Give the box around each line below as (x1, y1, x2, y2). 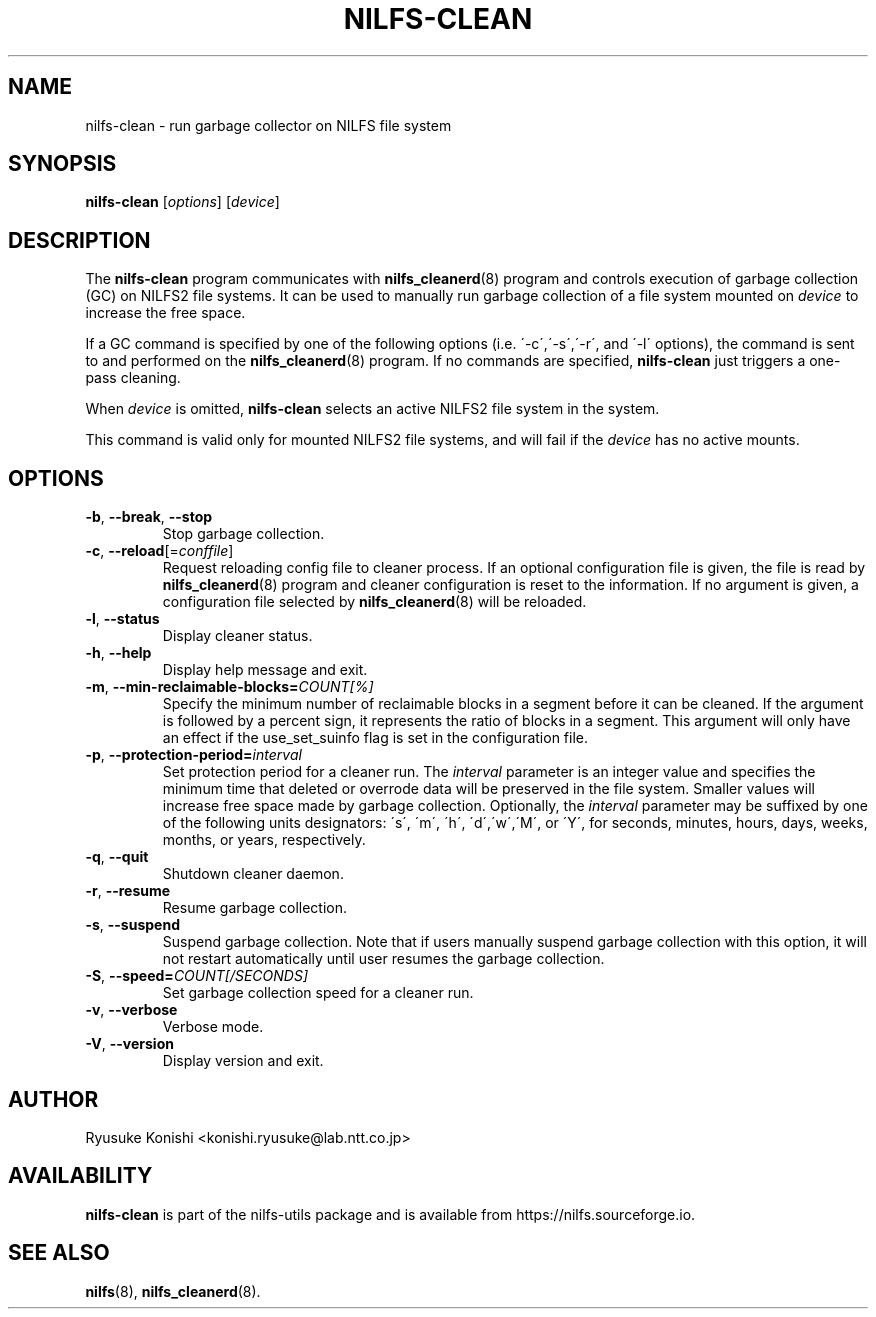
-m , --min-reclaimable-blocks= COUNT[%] (85, 678, 374, 696)
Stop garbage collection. (162, 525, 325, 543)
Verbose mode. (162, 1018, 264, 1036)
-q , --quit (85, 848, 149, 866)
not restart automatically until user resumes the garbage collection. (162, 950, 605, 968)
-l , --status (85, 610, 160, 628)
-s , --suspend (85, 916, 180, 934)
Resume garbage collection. (162, 899, 347, 917)
